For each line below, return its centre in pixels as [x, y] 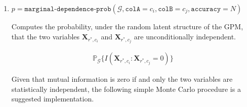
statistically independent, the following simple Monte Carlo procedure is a [126, 89]
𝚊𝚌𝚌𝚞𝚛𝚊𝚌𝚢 [206, 9]
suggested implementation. [53, 99]
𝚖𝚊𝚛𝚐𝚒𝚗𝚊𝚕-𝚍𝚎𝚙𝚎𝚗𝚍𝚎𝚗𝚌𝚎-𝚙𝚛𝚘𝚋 [68, 9]
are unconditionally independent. [185, 36]
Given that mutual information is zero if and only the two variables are [122, 79]
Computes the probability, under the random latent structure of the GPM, [127, 26]
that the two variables [46, 36]
